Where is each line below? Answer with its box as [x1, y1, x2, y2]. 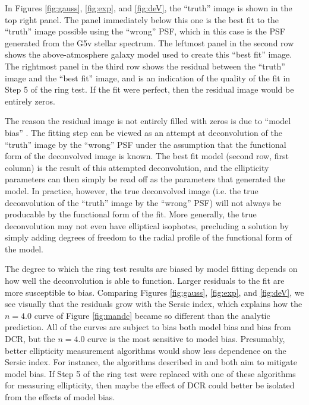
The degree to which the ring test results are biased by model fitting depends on [5, 262, 298, 275]
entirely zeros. [5, 94, 55, 107]
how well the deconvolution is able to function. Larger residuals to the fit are [5, 274, 285, 287]
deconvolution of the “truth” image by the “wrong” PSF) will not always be [5, 196, 282, 208]
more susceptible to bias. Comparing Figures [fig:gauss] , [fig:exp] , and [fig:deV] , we [5, 286, 304, 298]
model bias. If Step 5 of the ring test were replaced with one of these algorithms [5, 367, 296, 379]
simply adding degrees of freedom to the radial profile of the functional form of [5, 231, 292, 243]
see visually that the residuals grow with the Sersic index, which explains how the [5, 298, 302, 310]
